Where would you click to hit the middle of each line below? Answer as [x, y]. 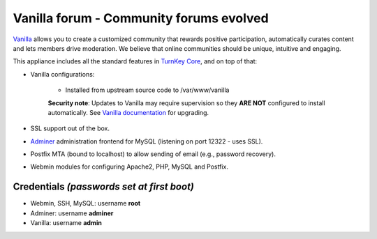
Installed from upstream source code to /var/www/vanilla [147, 90]
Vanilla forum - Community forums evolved [141, 18]
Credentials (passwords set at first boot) [104, 187]
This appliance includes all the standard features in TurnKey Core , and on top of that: [135, 61]
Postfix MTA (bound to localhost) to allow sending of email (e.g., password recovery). [153, 154]
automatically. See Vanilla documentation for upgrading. [128, 112]
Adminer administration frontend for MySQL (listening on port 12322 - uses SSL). [147, 141]
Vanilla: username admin [66, 223]
